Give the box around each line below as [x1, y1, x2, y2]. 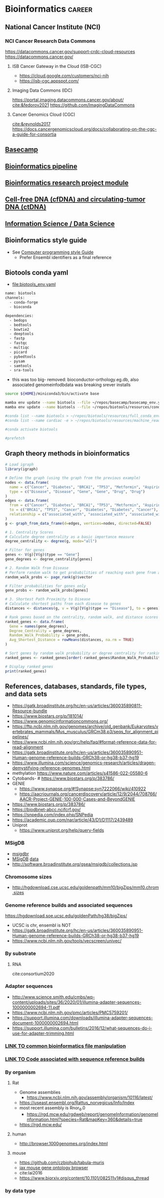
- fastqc [9, 341, 27, 345]
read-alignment [12, 744, 43, 750]
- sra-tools [9, 368, 34, 373]
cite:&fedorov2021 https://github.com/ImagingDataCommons [12, 102, 135, 108]
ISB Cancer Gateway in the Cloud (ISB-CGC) [12, 63, 102, 69]
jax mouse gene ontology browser [19, 1164, 88, 1171]
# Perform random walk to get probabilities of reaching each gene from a [5, 570, 161, 575]
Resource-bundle [12, 708, 47, 714]
